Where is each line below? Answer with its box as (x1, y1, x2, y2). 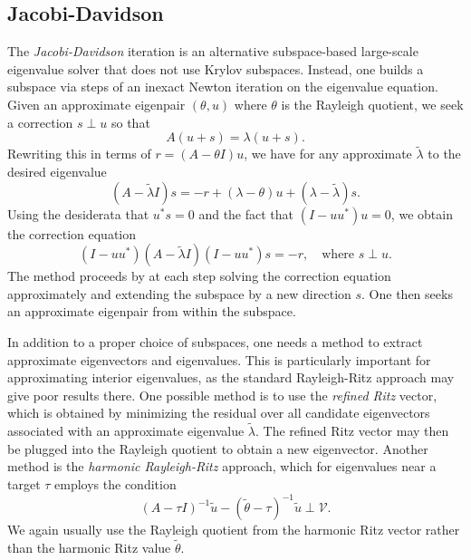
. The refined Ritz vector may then (255, 421, 449, 440)
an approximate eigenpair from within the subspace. (7, 302, 296, 321)
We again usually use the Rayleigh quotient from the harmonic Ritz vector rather (7, 520, 460, 539)
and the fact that (198, 204, 294, 223)
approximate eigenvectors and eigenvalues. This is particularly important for (7, 350, 431, 369)
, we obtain (390, 204, 453, 223)
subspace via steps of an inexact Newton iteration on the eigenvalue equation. (7, 77, 438, 96)
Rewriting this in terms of (7, 144, 151, 163)
